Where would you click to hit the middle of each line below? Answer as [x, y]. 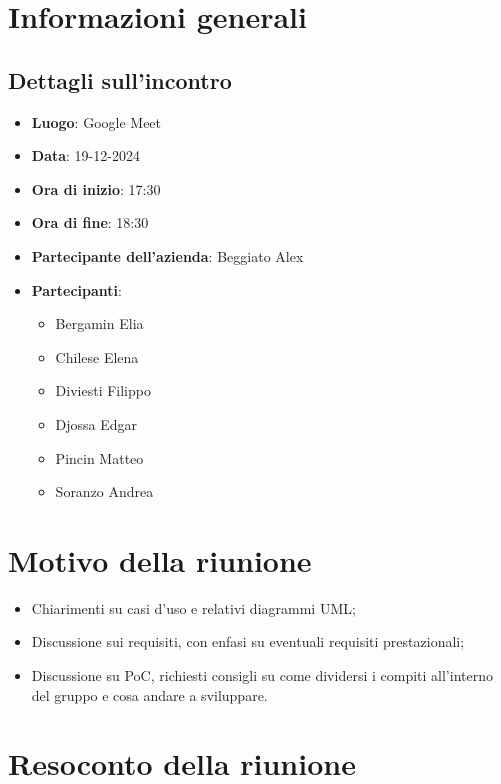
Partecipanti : [76, 289]
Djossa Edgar [96, 423]
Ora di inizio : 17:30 [96, 188]
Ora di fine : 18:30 [90, 222]
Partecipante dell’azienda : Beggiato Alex [167, 255]
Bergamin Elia [99, 323]
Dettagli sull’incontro [120, 79]
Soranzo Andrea [104, 491]
